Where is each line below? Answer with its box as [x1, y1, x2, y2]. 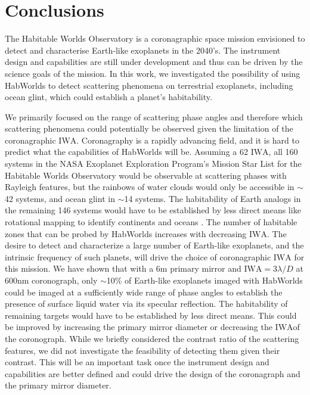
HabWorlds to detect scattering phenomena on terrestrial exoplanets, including [5, 79, 293, 91]
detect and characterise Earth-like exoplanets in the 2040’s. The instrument [5, 43, 281, 56]
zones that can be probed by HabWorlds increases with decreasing [5, 227, 247, 240]
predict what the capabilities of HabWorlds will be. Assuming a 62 [5, 145, 248, 158]
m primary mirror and [160, 262, 241, 275]
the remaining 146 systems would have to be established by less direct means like [5, 204, 301, 216]
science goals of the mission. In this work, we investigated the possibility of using [5, 67, 300, 79]
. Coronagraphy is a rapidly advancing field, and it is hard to [76, 133, 299, 146]
